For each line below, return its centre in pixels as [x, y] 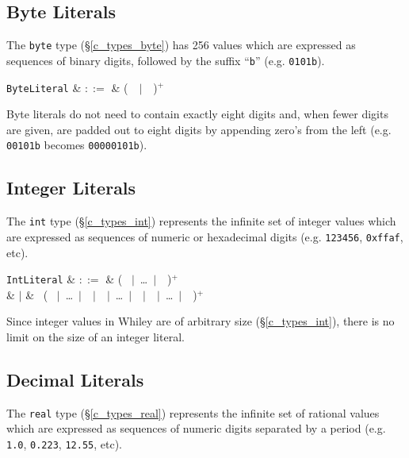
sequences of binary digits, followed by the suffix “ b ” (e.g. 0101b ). [166, 60]
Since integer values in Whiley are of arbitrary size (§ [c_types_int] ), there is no [201, 321]
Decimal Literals [75, 379]
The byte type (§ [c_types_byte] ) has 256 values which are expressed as [181, 45]
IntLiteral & [41, 279]
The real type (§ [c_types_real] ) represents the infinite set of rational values [193, 412]
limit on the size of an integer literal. [96, 336]
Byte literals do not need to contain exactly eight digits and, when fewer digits [197, 114]
